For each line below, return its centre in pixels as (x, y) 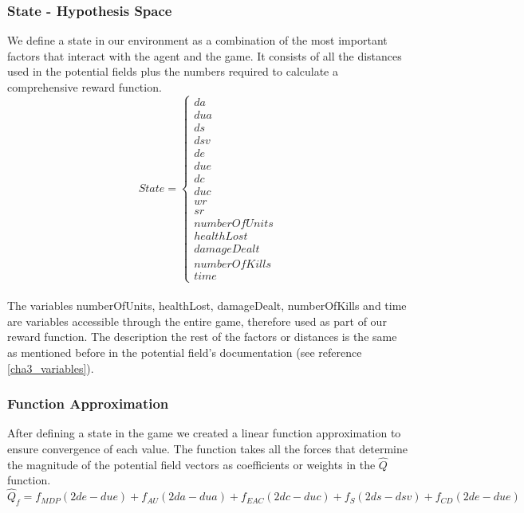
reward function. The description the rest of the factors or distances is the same (202, 337)
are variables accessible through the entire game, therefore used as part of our (197, 321)
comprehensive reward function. (85, 87)
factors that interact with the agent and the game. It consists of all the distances (205, 55)
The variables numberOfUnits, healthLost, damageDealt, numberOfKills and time (207, 305)
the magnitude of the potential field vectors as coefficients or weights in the (191, 464)
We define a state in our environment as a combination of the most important (197, 40)
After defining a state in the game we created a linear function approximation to (204, 433)
